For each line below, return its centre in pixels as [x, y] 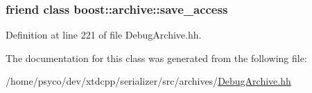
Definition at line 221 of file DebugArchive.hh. [104, 35]
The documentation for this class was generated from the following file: [156, 58]
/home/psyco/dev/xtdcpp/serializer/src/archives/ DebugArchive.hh [148, 81]
